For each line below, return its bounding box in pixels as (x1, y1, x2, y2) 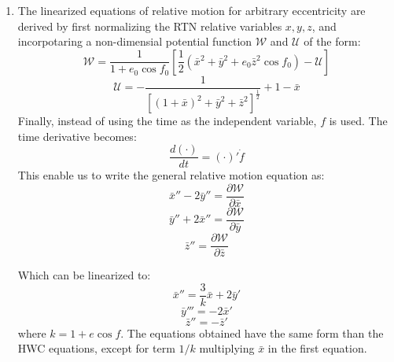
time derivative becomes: (17, 127, 137, 144)
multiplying (199, 340, 255, 356)
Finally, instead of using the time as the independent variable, (17, 113, 317, 129)
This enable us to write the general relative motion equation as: (17, 167, 325, 183)
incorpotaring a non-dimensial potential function (17, 33, 252, 50)
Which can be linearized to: (17, 267, 151, 283)
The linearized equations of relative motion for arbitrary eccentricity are (17, 2, 366, 18)
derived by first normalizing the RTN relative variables (17, 17, 282, 34)
